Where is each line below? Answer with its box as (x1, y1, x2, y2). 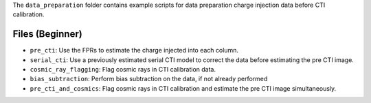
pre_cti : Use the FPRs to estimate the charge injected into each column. (30, 46, 238, 55)
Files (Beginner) (12, 28, 82, 40)
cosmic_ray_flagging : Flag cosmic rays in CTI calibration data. (30, 65, 216, 74)
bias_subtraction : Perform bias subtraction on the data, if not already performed (30, 75, 268, 83)
